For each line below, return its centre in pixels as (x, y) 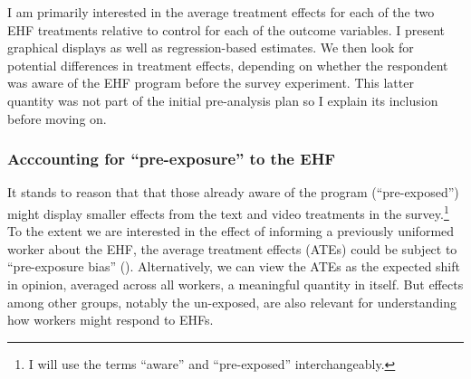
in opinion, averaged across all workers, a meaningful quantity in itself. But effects (235, 284)
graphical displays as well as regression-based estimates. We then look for (211, 47)
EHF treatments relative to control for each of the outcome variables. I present (226, 29)
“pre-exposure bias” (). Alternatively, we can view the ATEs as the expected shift (234, 266)
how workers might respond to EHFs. (111, 320)
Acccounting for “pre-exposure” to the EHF (172, 159)
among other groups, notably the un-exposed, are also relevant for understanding (232, 302)
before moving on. (57, 118)
